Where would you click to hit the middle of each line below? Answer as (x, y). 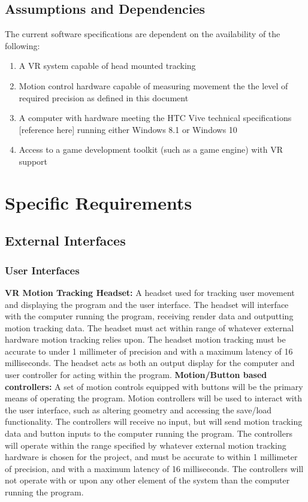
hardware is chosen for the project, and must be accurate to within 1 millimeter (151, 457)
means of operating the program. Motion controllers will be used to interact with (153, 398)
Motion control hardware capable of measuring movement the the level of (153, 85)
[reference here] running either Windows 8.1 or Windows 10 (128, 129)
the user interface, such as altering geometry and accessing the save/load (138, 409)
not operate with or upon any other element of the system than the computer (147, 480)
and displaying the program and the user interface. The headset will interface (147, 304)
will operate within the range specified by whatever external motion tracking (146, 445)
